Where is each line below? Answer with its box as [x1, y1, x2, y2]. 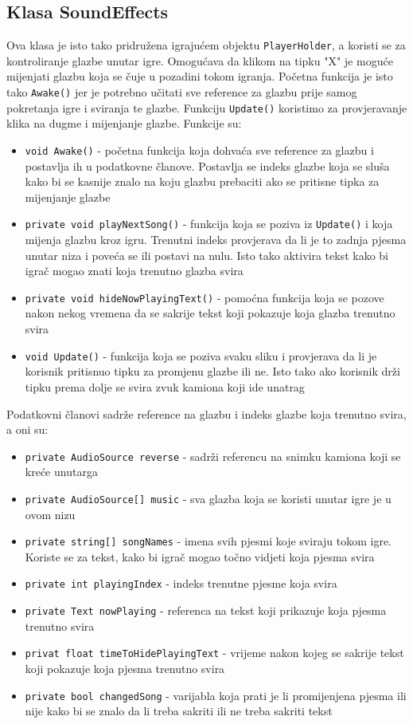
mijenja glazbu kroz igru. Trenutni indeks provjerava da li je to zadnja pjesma [25, 231, 407, 248]
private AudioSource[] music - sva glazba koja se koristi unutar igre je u [25, 490, 392, 506]
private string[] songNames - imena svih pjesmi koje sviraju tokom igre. [25, 533, 392, 549]
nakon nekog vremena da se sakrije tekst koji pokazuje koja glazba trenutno [25, 305, 395, 321]
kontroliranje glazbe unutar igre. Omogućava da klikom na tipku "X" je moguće [6, 52, 393, 69]
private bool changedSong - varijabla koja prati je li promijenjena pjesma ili [25, 687, 407, 703]
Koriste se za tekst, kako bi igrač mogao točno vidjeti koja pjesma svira [25, 548, 375, 565]
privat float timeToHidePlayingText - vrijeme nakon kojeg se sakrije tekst [25, 644, 404, 661]
